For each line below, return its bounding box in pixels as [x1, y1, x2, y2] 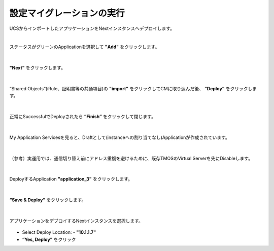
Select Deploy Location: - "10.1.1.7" [22, 229, 96, 235]
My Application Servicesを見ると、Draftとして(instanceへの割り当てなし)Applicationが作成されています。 [9, 134, 230, 140]
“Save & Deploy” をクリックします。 [9, 197, 86, 203]
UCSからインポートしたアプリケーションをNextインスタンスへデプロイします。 [9, 25, 175, 31]
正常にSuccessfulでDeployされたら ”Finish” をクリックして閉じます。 [9, 114, 156, 120]
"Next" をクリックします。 [9, 65, 66, 71]
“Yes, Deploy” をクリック [22, 236, 76, 242]
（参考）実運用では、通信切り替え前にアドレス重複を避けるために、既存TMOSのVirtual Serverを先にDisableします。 [9, 155, 253, 161]
